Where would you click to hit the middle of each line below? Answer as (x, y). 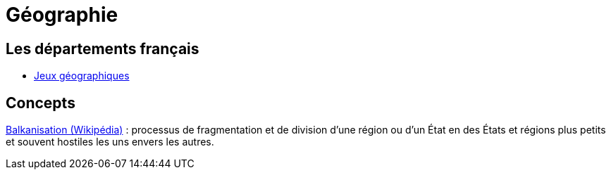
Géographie (62, 15)
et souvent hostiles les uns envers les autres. (110, 142)
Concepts (41, 103)
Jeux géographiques (82, 76)
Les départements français (103, 48)
